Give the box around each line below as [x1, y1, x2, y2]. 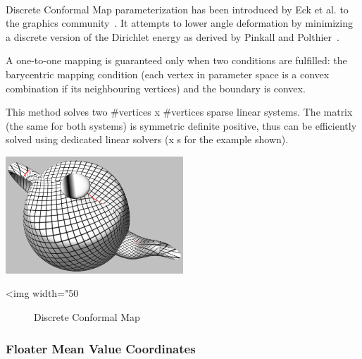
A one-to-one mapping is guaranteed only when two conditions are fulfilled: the [6, 53, 347, 68]
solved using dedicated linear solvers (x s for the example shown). [6, 132, 289, 147]
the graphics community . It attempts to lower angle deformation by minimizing [6, 16, 353, 30]
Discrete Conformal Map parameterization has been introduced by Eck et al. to [6, 1, 349, 16]
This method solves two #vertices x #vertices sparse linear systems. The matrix [6, 104, 353, 119]
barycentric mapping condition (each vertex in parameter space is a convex [6, 66, 330, 81]
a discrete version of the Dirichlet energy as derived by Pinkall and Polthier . [6, 29, 339, 44]
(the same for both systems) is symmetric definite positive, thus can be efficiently [6, 118, 357, 133]
